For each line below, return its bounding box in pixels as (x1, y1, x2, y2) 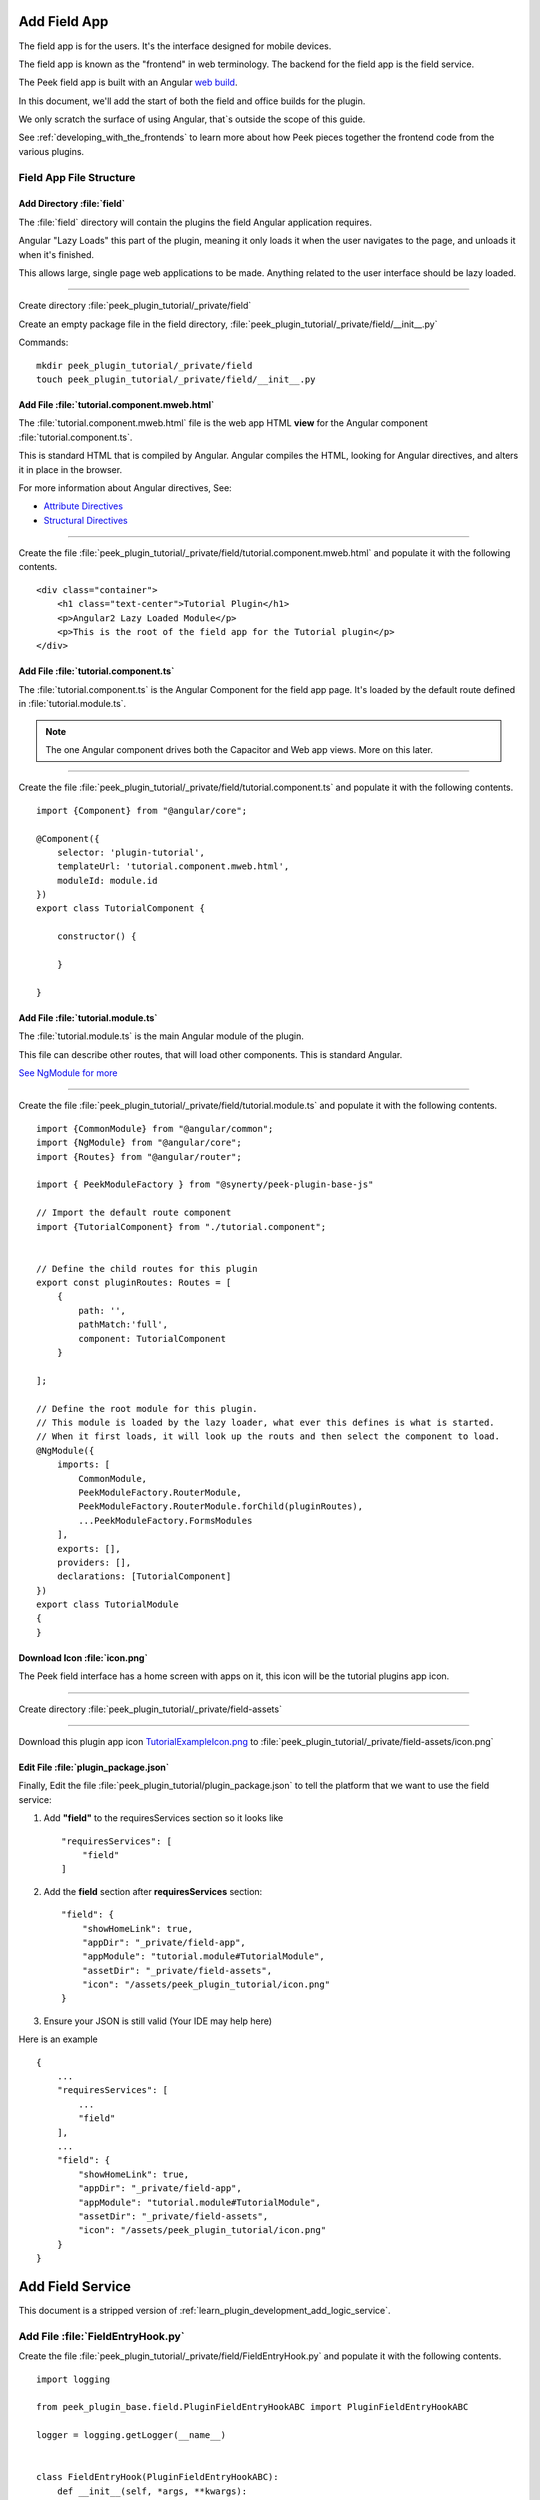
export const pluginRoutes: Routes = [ (36, 1277, 232, 1289)
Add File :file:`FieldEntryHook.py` (18, 2329, 185, 2343)
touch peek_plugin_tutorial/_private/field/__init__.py (36, 373, 316, 385)
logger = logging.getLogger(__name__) (36, 2430, 227, 2441)
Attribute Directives (43, 500, 124, 512)
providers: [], (56, 1556, 132, 1568)
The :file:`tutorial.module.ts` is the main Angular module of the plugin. (18, 1030, 304, 1042)
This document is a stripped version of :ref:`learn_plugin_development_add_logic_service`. (18, 2305, 391, 2317)
